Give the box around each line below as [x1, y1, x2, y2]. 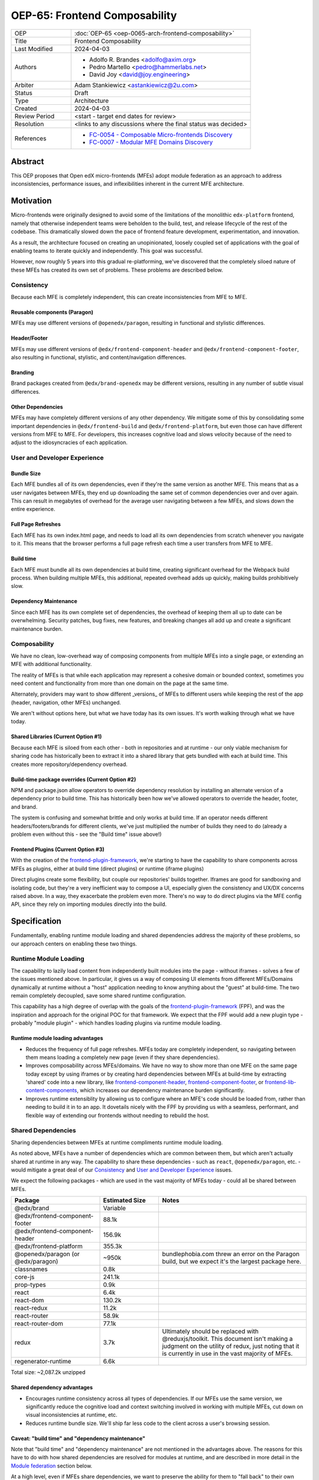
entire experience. [11, 506, 56, 513]
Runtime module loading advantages [11, 1035, 103, 1042]
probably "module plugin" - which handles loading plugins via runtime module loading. [11, 1019, 222, 1027]
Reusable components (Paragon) [11, 308, 94, 316]
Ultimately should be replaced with [162, 1327, 259, 1336]
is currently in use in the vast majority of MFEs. [162, 1350, 293, 1358]
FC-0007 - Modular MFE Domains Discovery [89, 138, 213, 146]
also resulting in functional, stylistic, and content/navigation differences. [11, 354, 187, 361]
